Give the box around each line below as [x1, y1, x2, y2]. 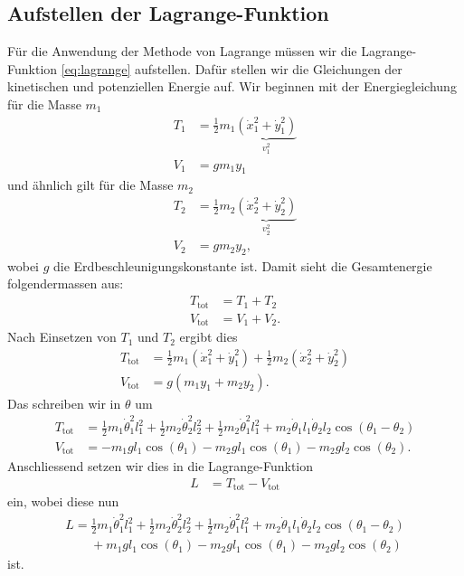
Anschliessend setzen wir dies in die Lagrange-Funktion [7, 456, 314, 475]
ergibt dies [179, 327, 238, 346]
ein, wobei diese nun [7, 491, 119, 510]
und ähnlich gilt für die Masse [7, 175, 174, 194]
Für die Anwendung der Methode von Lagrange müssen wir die [7, 42, 357, 61]
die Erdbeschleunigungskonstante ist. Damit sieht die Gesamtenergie [53, 256, 432, 275]
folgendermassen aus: [7, 274, 124, 293]
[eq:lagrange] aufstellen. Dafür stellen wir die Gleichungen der [61, 59, 402, 78]
